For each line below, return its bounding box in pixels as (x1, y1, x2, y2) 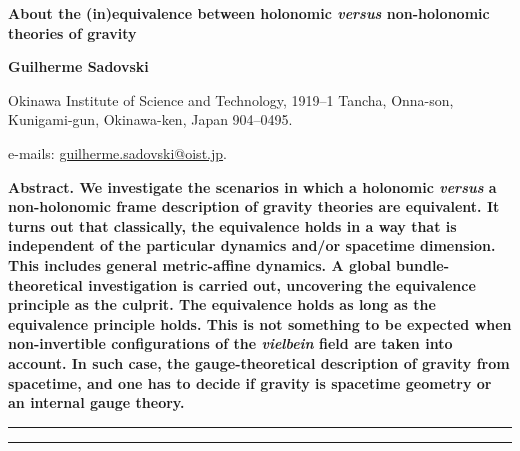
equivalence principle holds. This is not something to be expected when (8, 313, 512, 334)
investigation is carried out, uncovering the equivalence (88, 274, 476, 295)
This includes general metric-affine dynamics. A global (8, 254, 391, 275)
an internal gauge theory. (8, 392, 185, 413)
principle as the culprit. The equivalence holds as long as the (8, 294, 436, 315)
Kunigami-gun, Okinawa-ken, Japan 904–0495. (8, 109, 293, 130)
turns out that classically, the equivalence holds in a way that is (8, 215, 457, 236)
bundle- (396, 254, 450, 275)
